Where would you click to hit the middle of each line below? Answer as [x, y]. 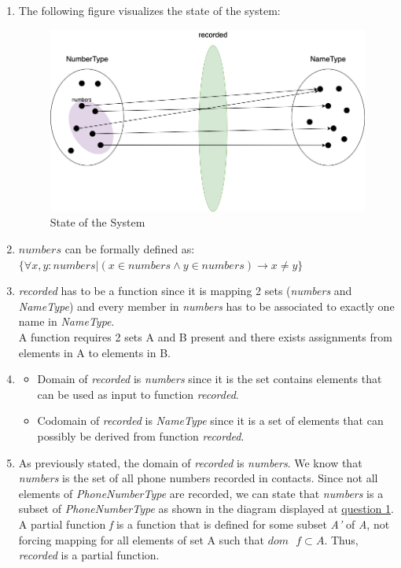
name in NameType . [66, 321]
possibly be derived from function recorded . [141, 436]
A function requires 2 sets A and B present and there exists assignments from [205, 337]
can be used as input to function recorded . [138, 394]
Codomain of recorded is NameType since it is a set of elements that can [210, 420]
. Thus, [341, 539]
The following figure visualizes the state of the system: [149, 10]
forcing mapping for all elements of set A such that [141, 539]
